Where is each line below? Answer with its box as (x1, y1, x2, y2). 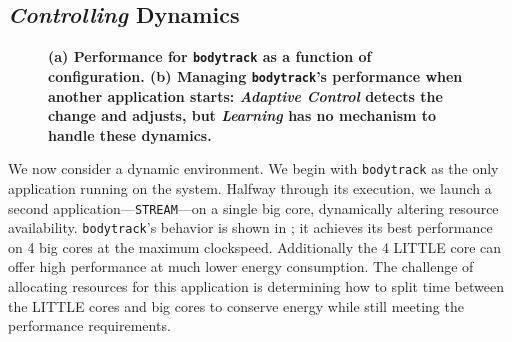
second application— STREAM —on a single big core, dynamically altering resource (8, 197, 499, 218)
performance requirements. (8, 315, 171, 336)
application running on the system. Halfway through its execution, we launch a (8, 177, 492, 198)
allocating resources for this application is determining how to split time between (8, 276, 504, 297)
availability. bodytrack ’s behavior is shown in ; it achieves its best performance (8, 217, 493, 238)
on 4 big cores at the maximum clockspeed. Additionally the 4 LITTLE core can (8, 236, 502, 257)
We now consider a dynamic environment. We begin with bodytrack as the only (8, 158, 499, 179)
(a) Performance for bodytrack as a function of (48, 46, 372, 67)
